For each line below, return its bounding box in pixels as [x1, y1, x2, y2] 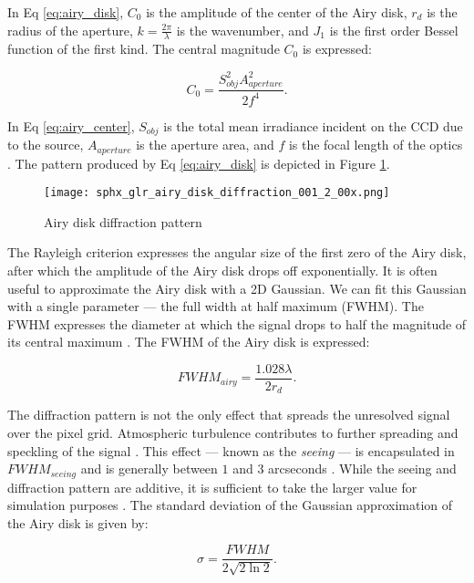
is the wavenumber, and [176, 20, 309, 39]
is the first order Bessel [329, 20, 459, 39]
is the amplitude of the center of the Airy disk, [146, 3, 407, 21]
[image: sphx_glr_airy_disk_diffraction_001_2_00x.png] [44, 186, 390, 200]
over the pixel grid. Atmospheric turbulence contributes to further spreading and [7, 423, 459, 442]
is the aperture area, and [136, 135, 274, 154]
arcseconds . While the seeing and [268, 459, 457, 478]
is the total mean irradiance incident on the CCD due [163, 116, 463, 135]
